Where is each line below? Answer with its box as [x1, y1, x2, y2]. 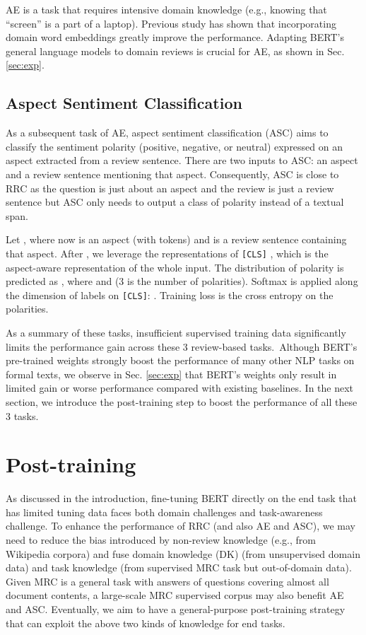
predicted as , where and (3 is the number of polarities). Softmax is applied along [6, 274, 358, 289]
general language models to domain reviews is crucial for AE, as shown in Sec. [6, 43, 345, 58]
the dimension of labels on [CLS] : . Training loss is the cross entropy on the [6, 287, 333, 302]
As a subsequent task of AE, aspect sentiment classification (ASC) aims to [6, 125, 329, 140]
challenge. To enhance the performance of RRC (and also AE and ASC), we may [6, 518, 355, 533]
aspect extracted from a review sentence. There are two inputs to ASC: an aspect [6, 153, 358, 168]
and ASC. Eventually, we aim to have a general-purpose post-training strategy [6, 602, 346, 617]
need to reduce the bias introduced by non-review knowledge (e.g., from [6, 532, 316, 547]
